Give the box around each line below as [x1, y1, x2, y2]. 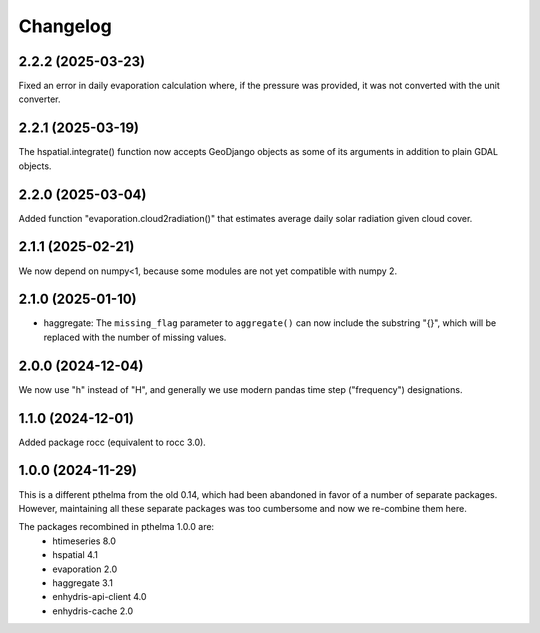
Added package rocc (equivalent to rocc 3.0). [18, 436, 207, 448]
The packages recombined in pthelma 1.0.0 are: [18, 521, 215, 533]
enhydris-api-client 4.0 [52, 591, 147, 603]
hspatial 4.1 [52, 549, 99, 561]
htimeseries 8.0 [52, 535, 117, 547]
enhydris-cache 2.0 [52, 605, 134, 617]
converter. [18, 93, 61, 105]
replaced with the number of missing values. [43, 331, 227, 343]
